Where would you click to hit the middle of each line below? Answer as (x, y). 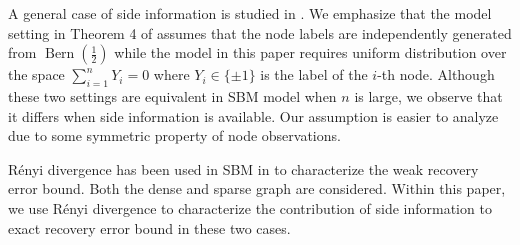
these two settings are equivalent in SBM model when (172, 95)
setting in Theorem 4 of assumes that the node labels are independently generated (260, 32)
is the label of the (314, 74)
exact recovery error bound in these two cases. (149, 227)
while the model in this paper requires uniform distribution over (310, 52)
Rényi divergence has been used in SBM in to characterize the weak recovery (243, 168)
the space (36, 74)
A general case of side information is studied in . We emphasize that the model (250, 13)
